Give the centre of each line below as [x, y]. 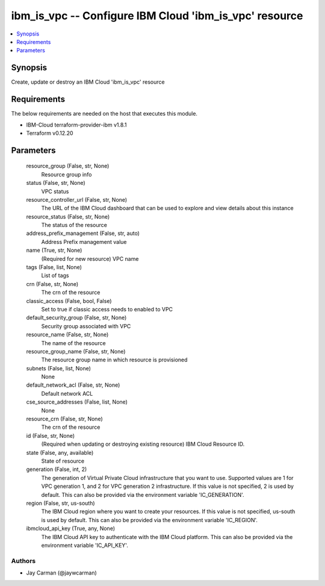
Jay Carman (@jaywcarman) [62, 573]
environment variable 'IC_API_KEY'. [85, 545]
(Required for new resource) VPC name [90, 258]
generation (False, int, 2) [57, 469]
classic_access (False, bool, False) [69, 301]
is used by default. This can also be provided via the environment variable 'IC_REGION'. [150, 520]
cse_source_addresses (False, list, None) [77, 402]
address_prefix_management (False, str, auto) [83, 233]
